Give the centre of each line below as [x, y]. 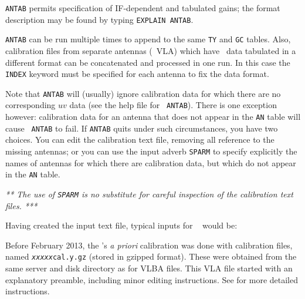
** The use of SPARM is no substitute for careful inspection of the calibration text [149, 194]
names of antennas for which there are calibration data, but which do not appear [151, 162]
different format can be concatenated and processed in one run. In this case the [148, 62]
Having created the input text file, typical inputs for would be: [121, 225]
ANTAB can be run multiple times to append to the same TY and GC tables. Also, [148, 39]
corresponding [30, 105]
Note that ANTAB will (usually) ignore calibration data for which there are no [143, 93]
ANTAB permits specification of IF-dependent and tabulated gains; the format [143, 8]
